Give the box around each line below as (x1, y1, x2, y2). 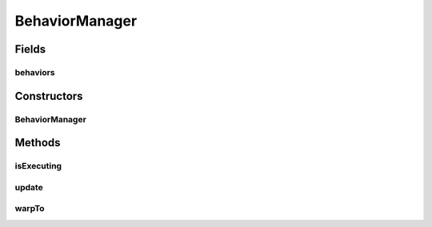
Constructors (14, 89, 83, 103)
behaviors (14, 66, 55, 78)
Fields (14, 42, 46, 56)
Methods (14, 136, 61, 149)
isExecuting (14, 161, 62, 172)
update (14, 181, 43, 193)
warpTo (14, 203, 45, 214)
